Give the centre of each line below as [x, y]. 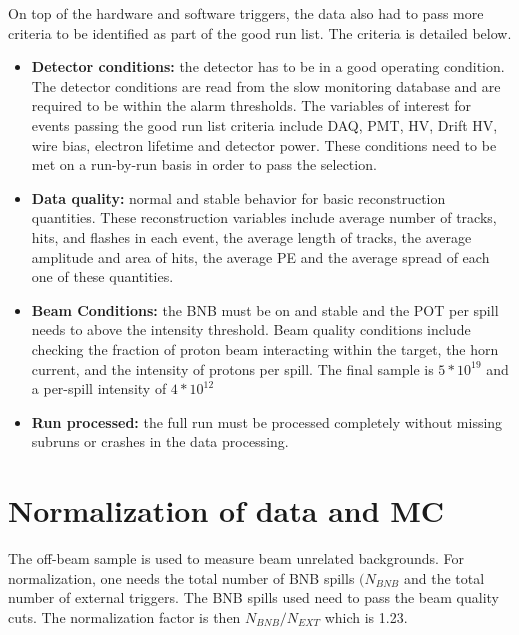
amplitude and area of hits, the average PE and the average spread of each [260, 256]
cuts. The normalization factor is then [124, 616]
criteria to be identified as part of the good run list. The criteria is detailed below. [260, 32]
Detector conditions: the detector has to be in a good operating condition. [268, 66]
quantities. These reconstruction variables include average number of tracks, [264, 217]
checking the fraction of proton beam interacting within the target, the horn [265, 348]
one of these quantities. [102, 276]
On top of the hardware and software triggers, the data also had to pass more [246, 13]
